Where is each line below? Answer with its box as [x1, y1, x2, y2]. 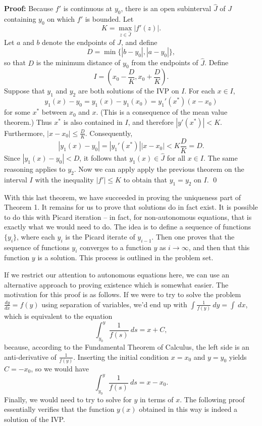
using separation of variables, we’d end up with [41, 299, 187, 309]
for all [167, 152, 185, 163]
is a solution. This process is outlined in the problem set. [37, 252, 214, 263]
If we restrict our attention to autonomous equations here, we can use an [4, 269, 230, 280]
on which [47, 14, 75, 24]
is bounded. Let [85, 14, 134, 24]
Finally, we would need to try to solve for [4, 394, 132, 404]
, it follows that [79, 152, 127, 163]
